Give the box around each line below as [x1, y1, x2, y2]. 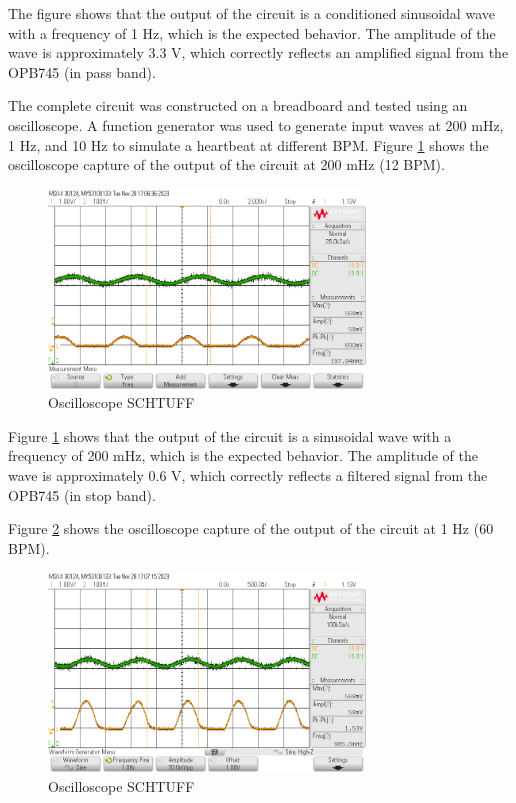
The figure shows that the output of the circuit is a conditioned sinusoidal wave [8, 3, 495, 23]
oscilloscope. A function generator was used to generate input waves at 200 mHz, [8, 114, 504, 135]
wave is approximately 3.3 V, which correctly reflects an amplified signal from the [8, 42, 509, 63]
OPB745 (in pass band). [8, 61, 156, 82]
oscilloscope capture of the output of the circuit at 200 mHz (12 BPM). [8, 154, 445, 175]
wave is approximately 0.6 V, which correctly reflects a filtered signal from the [8, 465, 488, 486]
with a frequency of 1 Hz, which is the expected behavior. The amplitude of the [8, 22, 496, 43]
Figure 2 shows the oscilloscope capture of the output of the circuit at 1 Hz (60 [8, 518, 494, 539]
